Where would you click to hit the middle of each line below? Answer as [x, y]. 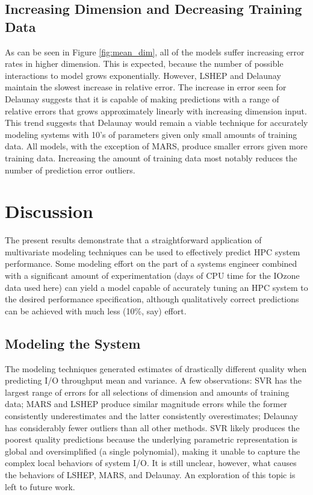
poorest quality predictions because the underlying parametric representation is [151, 439]
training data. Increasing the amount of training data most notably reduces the [151, 157]
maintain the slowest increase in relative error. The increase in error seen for [146, 87]
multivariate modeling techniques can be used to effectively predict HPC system [153, 251]
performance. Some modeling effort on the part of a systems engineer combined [151, 263]
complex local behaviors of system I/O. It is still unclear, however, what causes [151, 463]
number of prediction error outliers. [70, 170]
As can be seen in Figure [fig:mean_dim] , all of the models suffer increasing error [155, 51]
